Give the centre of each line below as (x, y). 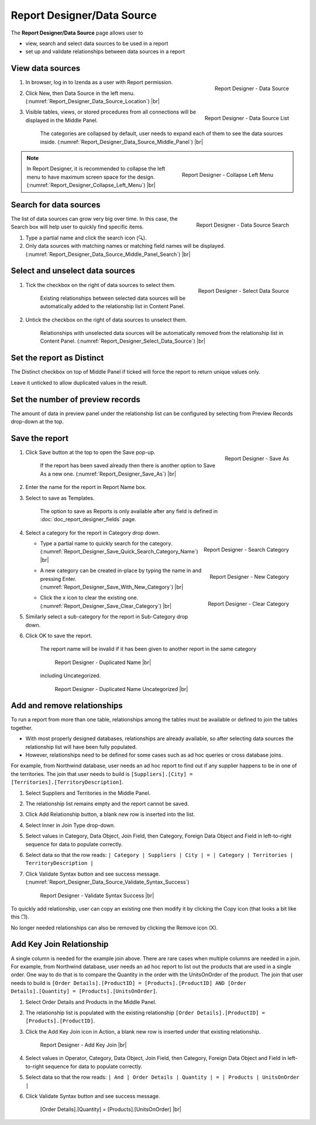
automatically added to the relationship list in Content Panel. (113, 306)
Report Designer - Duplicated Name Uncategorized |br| (121, 689)
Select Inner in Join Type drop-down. (70, 825)
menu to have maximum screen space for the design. (91, 177)
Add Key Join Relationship (60, 944)
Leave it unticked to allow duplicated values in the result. (79, 382)
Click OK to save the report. (59, 636)
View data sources (46, 68)
